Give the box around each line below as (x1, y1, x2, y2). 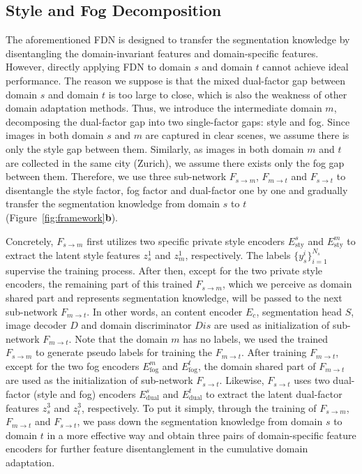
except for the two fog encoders (6, 358, 139, 373)
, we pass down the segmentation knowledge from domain (77, 414, 323, 429)
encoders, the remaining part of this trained (6, 276, 193, 291)
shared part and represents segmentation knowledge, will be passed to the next (6, 290, 342, 304)
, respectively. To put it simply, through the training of (81, 400, 317, 415)
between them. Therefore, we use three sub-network (6, 169, 227, 184)
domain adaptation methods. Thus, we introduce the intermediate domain (6, 101, 322, 115)
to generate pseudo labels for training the (35, 345, 213, 360)
